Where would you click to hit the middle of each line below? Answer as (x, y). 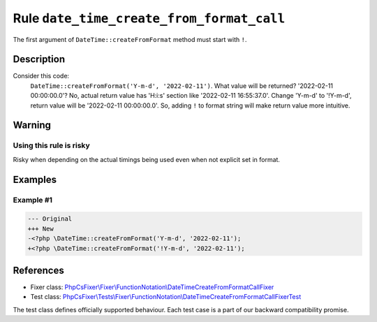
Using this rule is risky (51, 145)
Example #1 (32, 200)
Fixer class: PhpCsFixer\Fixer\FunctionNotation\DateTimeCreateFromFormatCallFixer (152, 287)
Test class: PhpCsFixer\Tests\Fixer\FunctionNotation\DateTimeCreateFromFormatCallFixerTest (166, 297)
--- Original (50, 219)
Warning (32, 125)
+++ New (40, 228)
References (38, 270)
